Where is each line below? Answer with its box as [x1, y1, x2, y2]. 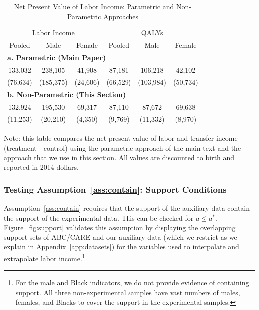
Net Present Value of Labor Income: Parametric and [14, 1, 174, 11]
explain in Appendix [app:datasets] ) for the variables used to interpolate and [4, 241, 239, 252]
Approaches [103, 11, 138, 21]
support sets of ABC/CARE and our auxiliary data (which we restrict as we [4, 232, 237, 242]
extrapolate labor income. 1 [4, 252, 85, 263]
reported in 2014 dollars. [4, 162, 79, 172]
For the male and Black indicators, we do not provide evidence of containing [15, 277, 249, 288]
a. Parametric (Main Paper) [7, 52, 106, 63]
